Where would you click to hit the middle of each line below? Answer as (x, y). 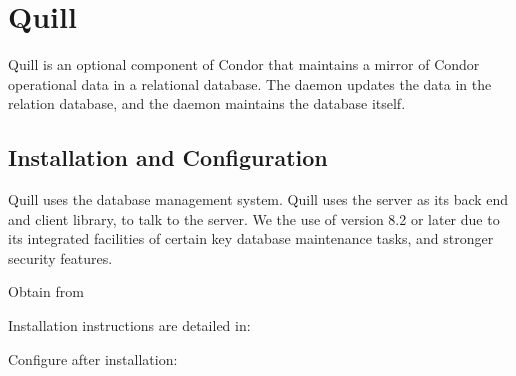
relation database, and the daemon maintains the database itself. (207, 103)
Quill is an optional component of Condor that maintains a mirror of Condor (244, 64)
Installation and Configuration (168, 157)
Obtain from (46, 291)
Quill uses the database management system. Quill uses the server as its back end (258, 199)
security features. (60, 257)
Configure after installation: (93, 358)
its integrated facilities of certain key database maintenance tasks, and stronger (251, 238)
